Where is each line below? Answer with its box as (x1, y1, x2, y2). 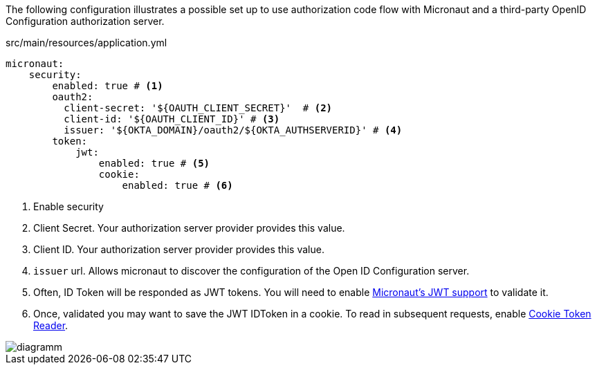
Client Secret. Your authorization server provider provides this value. (33, 222, 345, 234)
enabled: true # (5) (98, 158, 210, 169)
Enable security (33, 201, 104, 212)
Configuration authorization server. (6, 15, 165, 27)
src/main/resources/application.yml (6, 37, 167, 48)
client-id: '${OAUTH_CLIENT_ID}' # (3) (64, 113, 280, 124)
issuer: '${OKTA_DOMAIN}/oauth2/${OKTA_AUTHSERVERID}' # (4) (64, 124, 403, 136)
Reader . (33, 320, 68, 331)
